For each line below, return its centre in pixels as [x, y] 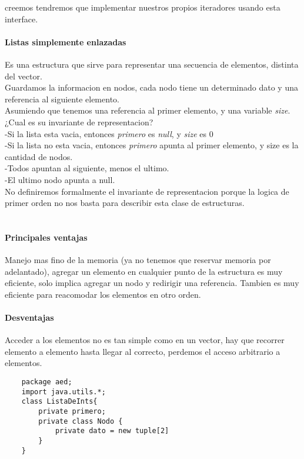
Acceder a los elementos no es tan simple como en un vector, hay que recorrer [145, 340]
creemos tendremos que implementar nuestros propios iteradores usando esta [143, 7]
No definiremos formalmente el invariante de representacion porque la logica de [147, 191]
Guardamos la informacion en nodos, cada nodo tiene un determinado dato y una [151, 87]
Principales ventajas [46, 237]
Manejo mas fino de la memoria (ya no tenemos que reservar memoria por [138, 260]
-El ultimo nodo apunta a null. [60, 179]
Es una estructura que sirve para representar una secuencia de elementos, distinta [152, 64]
